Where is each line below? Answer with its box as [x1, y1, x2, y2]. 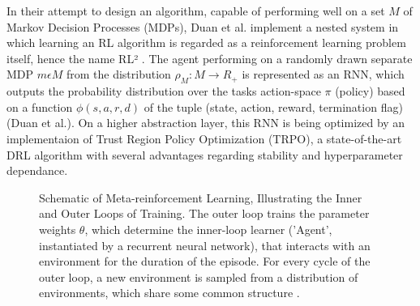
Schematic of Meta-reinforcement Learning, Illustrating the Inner [39, 189, 362, 206]
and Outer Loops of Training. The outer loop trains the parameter [39, 205, 370, 222]
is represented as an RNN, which [242, 66, 405, 83]
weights [39, 220, 76, 237]
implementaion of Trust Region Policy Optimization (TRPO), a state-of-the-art [6, 130, 402, 147]
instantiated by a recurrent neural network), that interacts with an [39, 236, 371, 253]
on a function [6, 98, 73, 115]
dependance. [6, 162, 68, 179]
